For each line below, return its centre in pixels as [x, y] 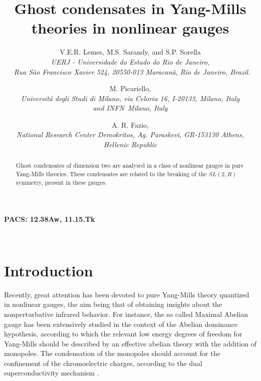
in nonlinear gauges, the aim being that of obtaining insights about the [113, 304]
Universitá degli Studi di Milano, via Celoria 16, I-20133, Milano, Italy [130, 98]
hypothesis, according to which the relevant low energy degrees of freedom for [123, 334]
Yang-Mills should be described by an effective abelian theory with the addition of [130, 343]
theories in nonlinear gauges [130, 28]
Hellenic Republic [130, 144]
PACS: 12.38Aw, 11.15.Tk [50, 219]
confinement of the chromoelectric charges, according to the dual [103, 363]
